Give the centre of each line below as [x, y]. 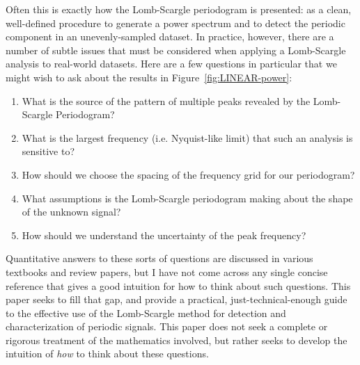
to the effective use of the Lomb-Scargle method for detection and [146, 313]
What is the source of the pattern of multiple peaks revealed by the [166, 100]
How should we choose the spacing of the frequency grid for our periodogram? [188, 174]
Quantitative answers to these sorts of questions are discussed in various [159, 258]
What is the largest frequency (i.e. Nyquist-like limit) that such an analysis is [187, 137]
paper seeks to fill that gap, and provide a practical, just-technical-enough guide [177, 299]
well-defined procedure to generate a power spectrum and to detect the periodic [175, 23]
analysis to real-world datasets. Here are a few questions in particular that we [171, 64]
